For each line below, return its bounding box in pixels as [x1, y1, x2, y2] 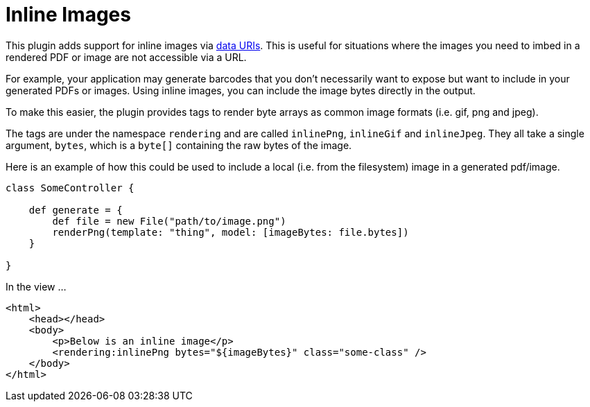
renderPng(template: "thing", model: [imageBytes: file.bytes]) [52, 226, 409, 238]
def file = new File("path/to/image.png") [52, 215, 286, 227]
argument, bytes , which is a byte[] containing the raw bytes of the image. [6, 139, 352, 151]
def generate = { [28, 204, 123, 216]
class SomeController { [6, 182, 135, 193]
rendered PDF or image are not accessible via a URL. [6, 51, 247, 63]
